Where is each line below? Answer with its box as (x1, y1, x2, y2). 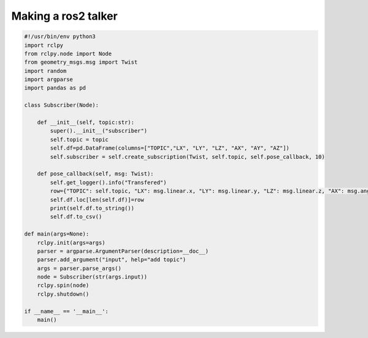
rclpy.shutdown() (37, 290, 90, 298)
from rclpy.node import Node (24, 50, 112, 57)
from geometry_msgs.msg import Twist (24, 59, 138, 66)
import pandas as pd (24, 85, 86, 91)
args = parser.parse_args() (37, 264, 122, 272)
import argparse (24, 76, 74, 83)
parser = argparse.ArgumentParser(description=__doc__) (37, 247, 209, 255)
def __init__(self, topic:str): (37, 119, 135, 126)
